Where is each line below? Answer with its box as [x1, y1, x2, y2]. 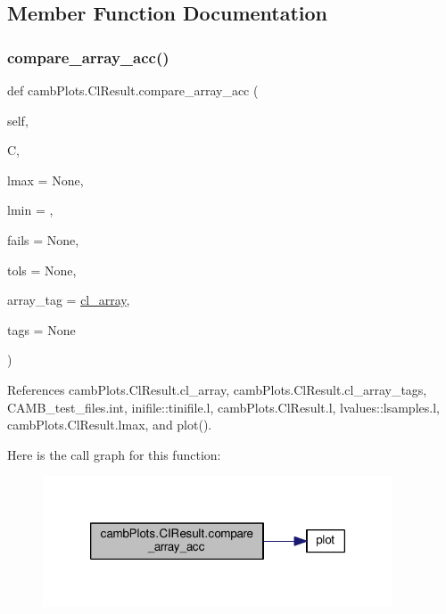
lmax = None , [7, 170, 84, 189]
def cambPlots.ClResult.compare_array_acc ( [7, 81, 259, 99]
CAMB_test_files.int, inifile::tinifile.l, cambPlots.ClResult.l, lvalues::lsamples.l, [7, 397, 440, 416]
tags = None [7, 320, 76, 339]
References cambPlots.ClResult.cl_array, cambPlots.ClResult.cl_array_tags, [7, 380, 427, 398]
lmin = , [7, 201, 54, 219]
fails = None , [7, 230, 79, 249]
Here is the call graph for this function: [7, 445, 221, 463]
